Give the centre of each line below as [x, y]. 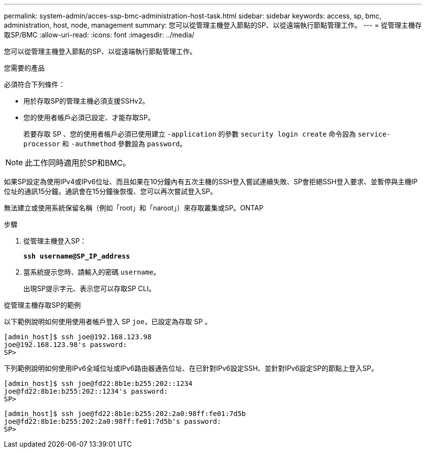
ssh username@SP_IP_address [77, 256]
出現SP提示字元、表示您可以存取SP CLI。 [89, 288]
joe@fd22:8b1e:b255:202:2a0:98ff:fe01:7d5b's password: [113, 421]
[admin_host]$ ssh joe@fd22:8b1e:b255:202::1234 [98, 383]
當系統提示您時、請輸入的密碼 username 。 [92, 272]
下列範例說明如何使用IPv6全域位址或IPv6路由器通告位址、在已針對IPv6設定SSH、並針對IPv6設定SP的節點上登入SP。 [191, 368]
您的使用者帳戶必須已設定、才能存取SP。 [89, 117]
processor [42, 144]
